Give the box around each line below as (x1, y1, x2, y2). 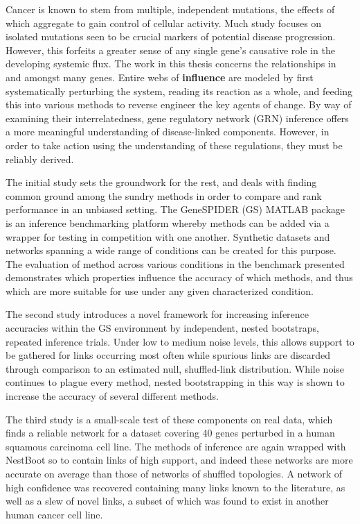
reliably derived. (6, 151, 74, 166)
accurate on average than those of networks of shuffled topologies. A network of (6, 466, 343, 480)
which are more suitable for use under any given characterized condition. (6, 283, 314, 298)
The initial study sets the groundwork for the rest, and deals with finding (6, 175, 317, 189)
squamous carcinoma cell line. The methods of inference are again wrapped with (6, 439, 346, 453)
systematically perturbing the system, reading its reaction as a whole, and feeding (6, 83, 353, 98)
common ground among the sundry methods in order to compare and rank (6, 188, 322, 203)
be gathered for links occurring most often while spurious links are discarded (6, 348, 330, 362)
